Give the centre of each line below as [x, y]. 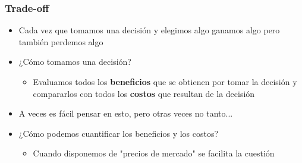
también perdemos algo [61, 41]
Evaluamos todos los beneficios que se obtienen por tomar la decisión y [165, 81]
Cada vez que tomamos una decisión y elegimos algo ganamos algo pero [149, 30]
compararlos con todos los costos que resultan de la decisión [144, 93]
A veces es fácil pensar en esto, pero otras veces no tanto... [126, 113]
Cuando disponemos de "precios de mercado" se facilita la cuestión [154, 153]
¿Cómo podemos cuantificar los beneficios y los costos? [119, 133]
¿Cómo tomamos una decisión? [75, 62]
